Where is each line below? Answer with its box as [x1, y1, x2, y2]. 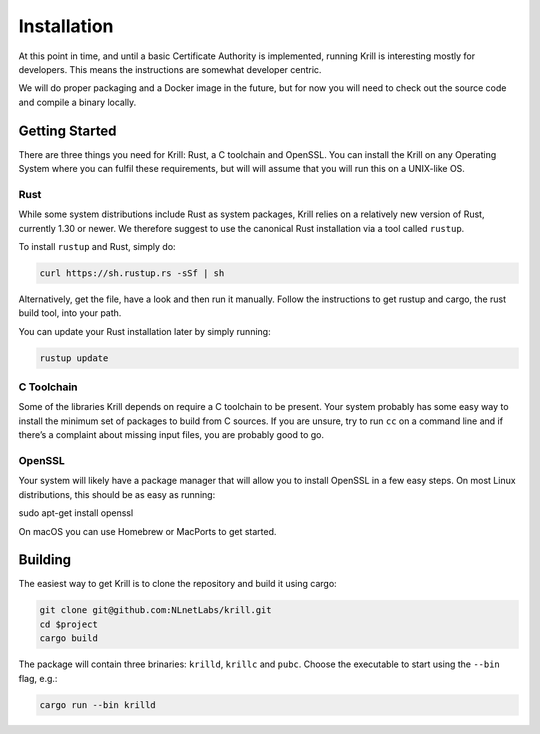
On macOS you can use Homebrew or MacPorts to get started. [18, 525, 277, 537]
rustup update [39, 352, 109, 364]
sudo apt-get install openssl [18, 507, 134, 519]
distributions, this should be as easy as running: [18, 488, 216, 500]
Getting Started [18, 122, 117, 139]
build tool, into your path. [18, 307, 122, 319]
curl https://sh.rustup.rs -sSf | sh [39, 267, 225, 279]
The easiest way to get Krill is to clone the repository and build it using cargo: [18, 578, 337, 590]
